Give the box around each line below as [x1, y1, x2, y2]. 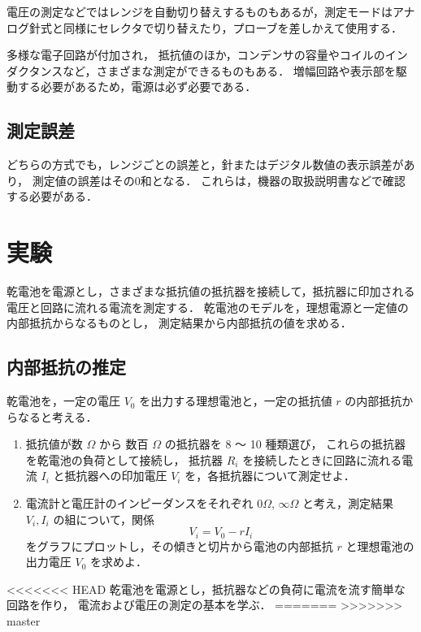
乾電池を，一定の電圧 [7, 392, 120, 409]
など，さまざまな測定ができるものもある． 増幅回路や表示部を [63, 62, 396, 79]
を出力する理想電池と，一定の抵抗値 [139, 392, 332, 409]
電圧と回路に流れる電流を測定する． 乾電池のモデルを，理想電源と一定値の [7, 298, 409, 315]
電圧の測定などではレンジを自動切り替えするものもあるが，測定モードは [7, 3, 393, 19]
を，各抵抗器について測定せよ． [184, 467, 355, 484]
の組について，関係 [53, 510, 154, 527]
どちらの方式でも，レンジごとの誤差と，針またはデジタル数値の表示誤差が [7, 156, 404, 173]
